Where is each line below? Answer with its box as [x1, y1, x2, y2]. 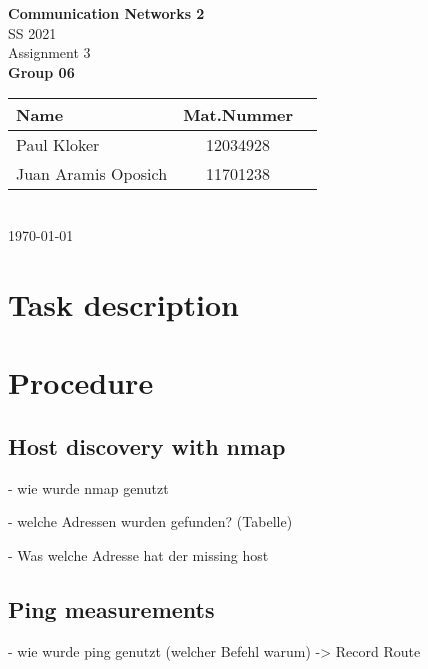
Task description [8, 283, 240, 324]
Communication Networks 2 [8, 3, 205, 23]
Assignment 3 [8, 42, 91, 63]
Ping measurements [8, 593, 215, 624]
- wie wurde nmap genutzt [8, 477, 169, 498]
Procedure [8, 362, 154, 403]
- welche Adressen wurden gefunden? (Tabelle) [8, 511, 293, 532]
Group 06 [8, 61, 75, 82]
